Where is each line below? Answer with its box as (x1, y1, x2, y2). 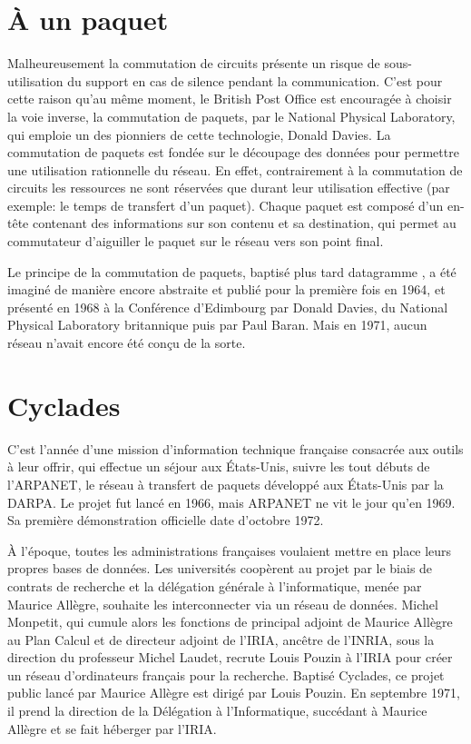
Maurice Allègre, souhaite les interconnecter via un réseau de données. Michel (7, 594, 438, 613)
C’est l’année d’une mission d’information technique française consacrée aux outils (7, 439, 464, 458)
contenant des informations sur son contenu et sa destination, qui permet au (32, 213, 456, 233)
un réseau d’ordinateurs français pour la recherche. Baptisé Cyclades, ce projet (7, 665, 445, 684)
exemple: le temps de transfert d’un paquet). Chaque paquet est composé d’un (7, 195, 444, 214)
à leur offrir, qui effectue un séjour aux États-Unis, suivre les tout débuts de (7, 457, 430, 476)
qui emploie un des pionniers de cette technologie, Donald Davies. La (7, 124, 391, 144)
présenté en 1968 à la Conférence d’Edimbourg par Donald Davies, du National (7, 297, 448, 316)
